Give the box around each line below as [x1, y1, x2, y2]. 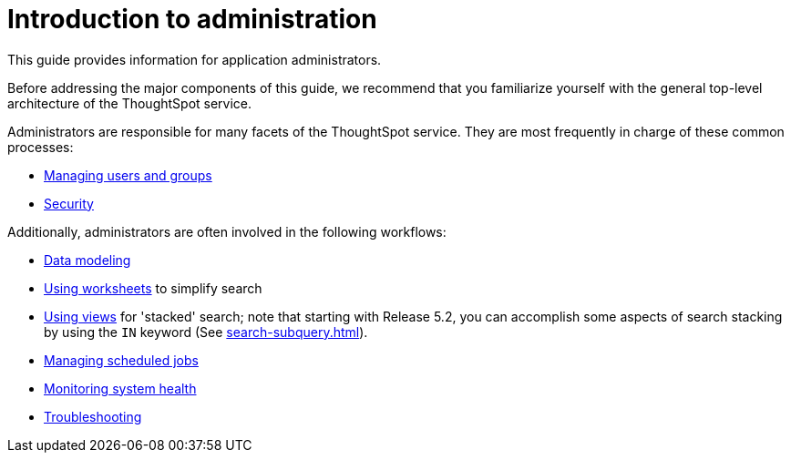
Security [44, 195, 94, 211]
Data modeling [44, 251, 131, 268]
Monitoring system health [44, 380, 197, 396]
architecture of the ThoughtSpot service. [7, 95, 252, 111]
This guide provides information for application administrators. [7, 51, 382, 67]
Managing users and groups [44, 167, 212, 183]
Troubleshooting [44, 408, 142, 424]
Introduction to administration [7, 4, 377, 35]
